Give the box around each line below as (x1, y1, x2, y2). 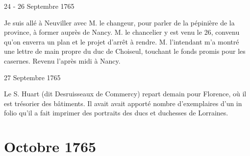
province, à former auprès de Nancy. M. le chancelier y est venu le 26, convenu (4, 27, 240, 37)
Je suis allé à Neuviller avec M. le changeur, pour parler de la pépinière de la (4, 17, 235, 27)
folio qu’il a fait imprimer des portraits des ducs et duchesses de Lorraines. (4, 108, 228, 118)
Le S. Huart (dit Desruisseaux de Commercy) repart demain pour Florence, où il (4, 89, 247, 99)
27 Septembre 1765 (4, 72, 61, 82)
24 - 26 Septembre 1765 (4, 1, 75, 11)
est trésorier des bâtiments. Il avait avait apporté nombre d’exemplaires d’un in (4, 98, 242, 108)
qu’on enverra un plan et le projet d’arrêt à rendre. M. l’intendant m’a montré (4, 36, 239, 46)
